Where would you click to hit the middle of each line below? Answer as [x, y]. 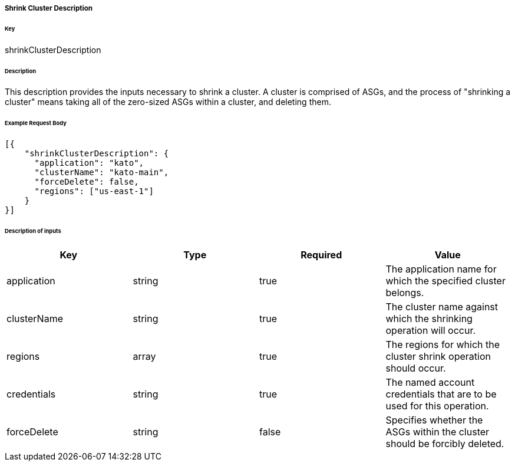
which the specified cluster [445, 280]
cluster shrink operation [438, 356]
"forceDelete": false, [87, 182]
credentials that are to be [441, 394]
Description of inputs [33, 231]
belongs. [405, 292]
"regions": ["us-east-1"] [94, 191]
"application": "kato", [89, 163]
